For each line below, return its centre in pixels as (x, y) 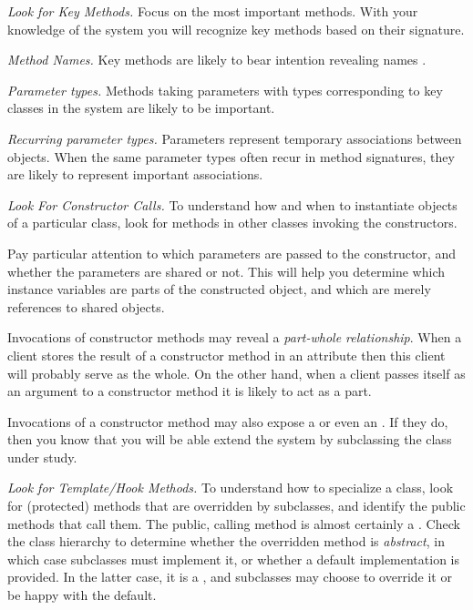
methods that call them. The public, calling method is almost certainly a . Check (234, 523)
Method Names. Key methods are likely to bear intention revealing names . (217, 60)
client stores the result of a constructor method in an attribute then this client (226, 355)
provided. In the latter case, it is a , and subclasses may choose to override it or (230, 577)
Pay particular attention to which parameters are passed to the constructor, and (231, 253)
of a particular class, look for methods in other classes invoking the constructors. (232, 223)
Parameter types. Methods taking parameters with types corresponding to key (225, 90)
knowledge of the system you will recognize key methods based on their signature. (236, 29)
